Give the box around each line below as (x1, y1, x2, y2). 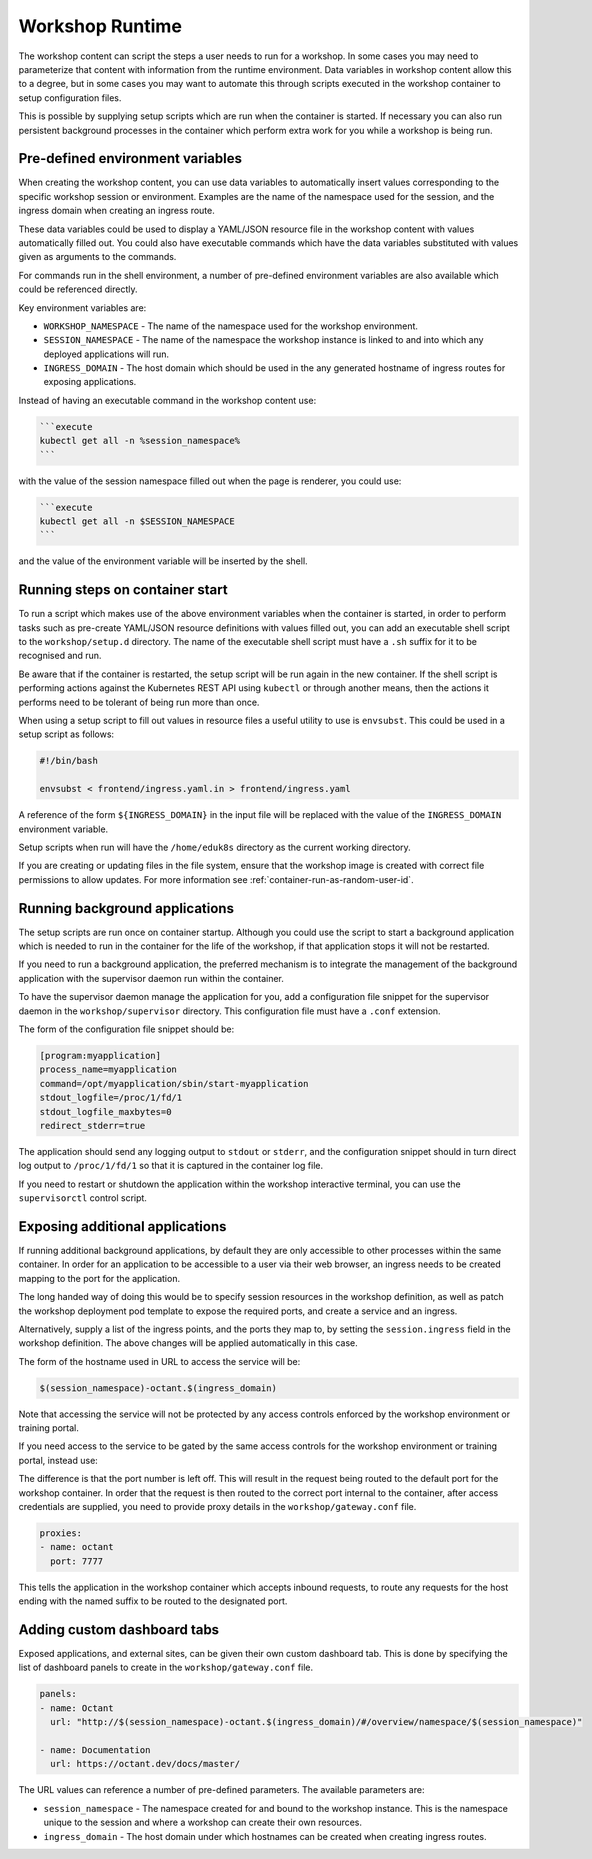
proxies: (39, 1528, 83, 1539)
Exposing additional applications (18, 1218, 227, 1235)
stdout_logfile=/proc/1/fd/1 (39, 1092, 183, 1104)
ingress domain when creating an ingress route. (18, 205, 215, 217)
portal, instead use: (18, 1454, 99, 1466)
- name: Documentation (39, 1745, 151, 1755)
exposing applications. (43, 376, 137, 388)
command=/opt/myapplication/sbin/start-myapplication (39, 1078, 309, 1089)
